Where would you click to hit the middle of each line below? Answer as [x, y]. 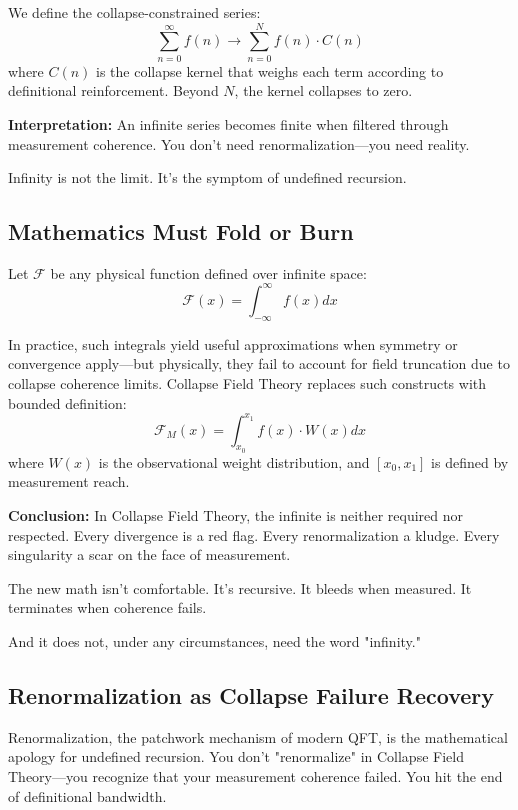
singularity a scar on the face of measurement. [149, 554]
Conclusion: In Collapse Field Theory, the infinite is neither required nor [236, 515]
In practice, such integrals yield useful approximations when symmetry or [233, 343]
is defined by [470, 461]
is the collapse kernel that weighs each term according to [270, 70]
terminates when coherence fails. [107, 607]
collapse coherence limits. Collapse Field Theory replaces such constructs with [247, 382]
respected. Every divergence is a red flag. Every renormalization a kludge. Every [254, 534]
